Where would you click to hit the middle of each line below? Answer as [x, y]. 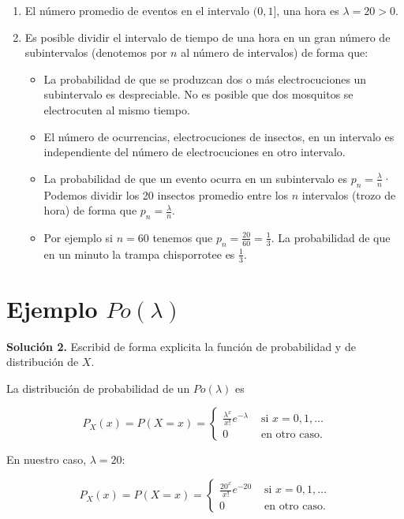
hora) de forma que [90, 210]
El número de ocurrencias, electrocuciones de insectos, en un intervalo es [219, 136]
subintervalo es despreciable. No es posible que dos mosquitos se [198, 94]
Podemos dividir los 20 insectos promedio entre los [166, 194]
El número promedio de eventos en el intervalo [137, 10]
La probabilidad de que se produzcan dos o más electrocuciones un [205, 78]
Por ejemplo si [79, 237]
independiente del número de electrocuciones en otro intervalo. [195, 152]
